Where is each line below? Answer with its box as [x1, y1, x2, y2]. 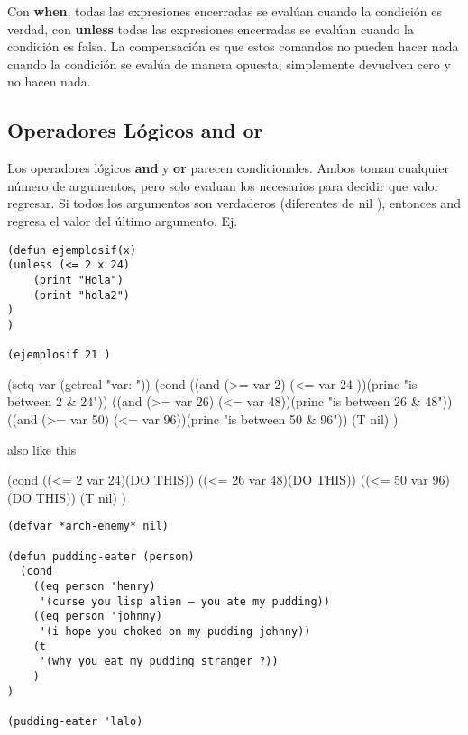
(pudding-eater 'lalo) [7, 714, 143, 728]
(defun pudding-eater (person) [7, 549, 195, 563]
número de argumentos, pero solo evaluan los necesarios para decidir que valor [7, 176, 439, 195]
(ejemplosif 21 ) [7, 349, 111, 362]
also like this [7, 440, 77, 458]
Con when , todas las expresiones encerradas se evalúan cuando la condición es [7, 2, 443, 20]
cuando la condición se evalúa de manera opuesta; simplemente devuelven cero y [7, 54, 451, 73]
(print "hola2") [32, 288, 131, 302]
